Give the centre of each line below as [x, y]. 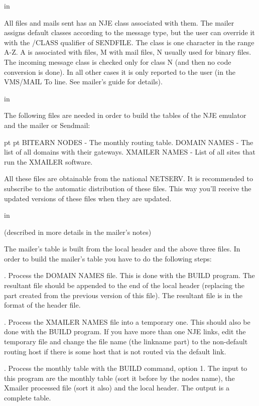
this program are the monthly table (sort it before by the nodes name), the [119, 378]
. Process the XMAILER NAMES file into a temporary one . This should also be [127, 321]
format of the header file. [42, 305]
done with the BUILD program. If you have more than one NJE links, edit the [125, 331]
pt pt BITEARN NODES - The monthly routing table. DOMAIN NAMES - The [129, 142]
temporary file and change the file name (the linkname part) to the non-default [126, 342]
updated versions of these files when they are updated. [88, 198]
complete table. [28, 397]
